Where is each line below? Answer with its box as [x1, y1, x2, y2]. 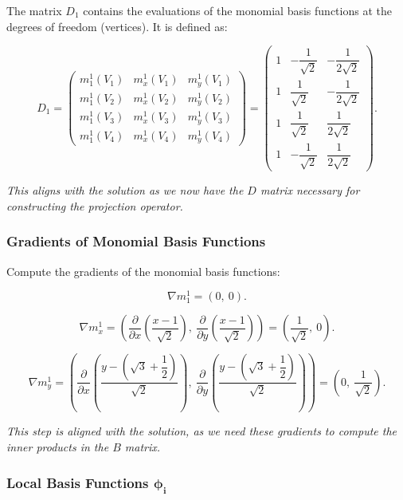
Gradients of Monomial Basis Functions [6, 231, 266, 251]
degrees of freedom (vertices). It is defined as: [6, 18, 228, 34]
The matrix [6, 2, 62, 18]
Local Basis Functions [6, 472, 149, 492]
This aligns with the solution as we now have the [6, 182, 244, 199]
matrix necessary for [260, 182, 360, 199]
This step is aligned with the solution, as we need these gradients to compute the [6, 423, 397, 439]
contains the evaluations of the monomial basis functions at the [83, 2, 392, 18]
